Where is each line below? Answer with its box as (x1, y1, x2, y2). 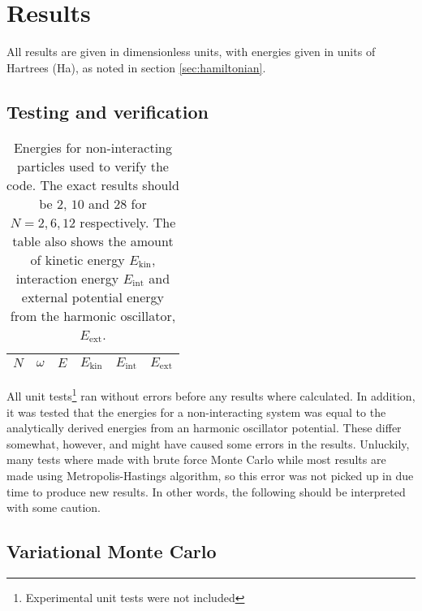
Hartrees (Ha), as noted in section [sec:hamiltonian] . (6, 58, 266, 76)
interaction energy (15, 268, 119, 288)
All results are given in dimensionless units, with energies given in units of (6, 43, 376, 60)
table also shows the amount (12, 231, 174, 250)
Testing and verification (6, 98, 209, 123)
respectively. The (80, 212, 176, 232)
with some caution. (6, 499, 101, 516)
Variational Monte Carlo (6, 539, 217, 564)
